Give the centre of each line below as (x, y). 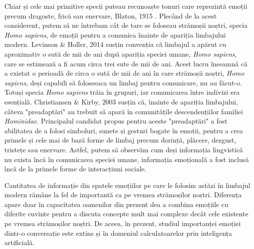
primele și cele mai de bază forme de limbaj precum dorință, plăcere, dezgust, (120, 140)
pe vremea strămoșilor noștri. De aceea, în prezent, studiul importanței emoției (123, 223)
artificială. (20, 242)
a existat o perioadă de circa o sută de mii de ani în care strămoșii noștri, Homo (124, 73)
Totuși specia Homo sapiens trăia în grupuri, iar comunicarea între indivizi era (122, 92)
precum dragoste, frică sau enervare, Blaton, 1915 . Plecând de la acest (111, 15)
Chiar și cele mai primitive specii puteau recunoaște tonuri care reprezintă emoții (126, 6)
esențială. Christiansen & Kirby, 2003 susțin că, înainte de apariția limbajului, (121, 101)
